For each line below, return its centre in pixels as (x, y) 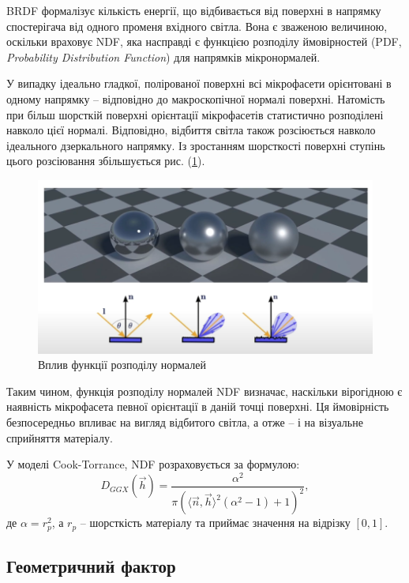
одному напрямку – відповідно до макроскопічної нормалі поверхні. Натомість (196, 98)
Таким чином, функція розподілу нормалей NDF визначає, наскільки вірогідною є (204, 391)
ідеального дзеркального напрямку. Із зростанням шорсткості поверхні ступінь (196, 145)
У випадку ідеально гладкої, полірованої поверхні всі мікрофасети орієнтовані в (199, 83)
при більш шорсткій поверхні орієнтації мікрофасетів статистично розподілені (195, 114)
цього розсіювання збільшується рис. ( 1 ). (106, 161)
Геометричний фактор (91, 566)
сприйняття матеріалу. (60, 437)
